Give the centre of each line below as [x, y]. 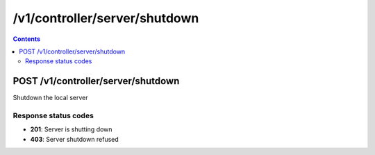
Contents [27, 39]
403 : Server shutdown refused [75, 139]
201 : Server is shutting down [71, 129]
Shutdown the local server [50, 98]
